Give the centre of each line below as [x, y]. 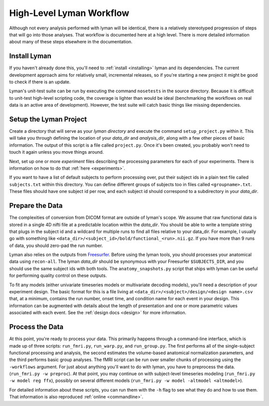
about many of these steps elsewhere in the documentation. [71, 42]
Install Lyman [30, 56]
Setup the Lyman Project [48, 119]
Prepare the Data [36, 206]
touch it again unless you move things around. [57, 152]
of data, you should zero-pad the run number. [56, 245]
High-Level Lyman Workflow [69, 13]
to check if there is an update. [40, 82]
